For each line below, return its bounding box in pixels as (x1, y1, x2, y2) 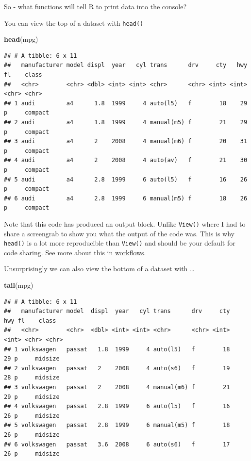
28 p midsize (4, 374, 60, 381)
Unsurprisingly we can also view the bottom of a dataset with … (4, 263, 195, 274)
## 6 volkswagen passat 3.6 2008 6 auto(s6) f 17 (4, 441, 230, 448)
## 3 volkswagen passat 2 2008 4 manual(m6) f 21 (4, 383, 230, 391)
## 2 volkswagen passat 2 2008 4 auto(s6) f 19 (4, 364, 230, 372)
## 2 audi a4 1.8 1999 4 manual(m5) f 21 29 (4, 119, 248, 126)
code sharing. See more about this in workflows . (4, 247, 146, 257)
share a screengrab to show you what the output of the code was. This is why (4, 228, 234, 238)
